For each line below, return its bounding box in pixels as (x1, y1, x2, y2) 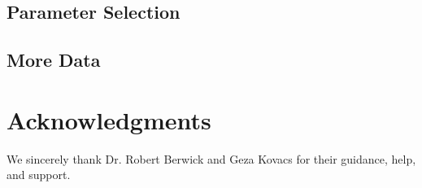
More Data (7, 47, 101, 72)
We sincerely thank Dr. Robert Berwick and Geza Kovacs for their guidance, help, (7, 150, 416, 167)
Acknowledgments (7, 103, 211, 136)
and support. (7, 166, 71, 183)
